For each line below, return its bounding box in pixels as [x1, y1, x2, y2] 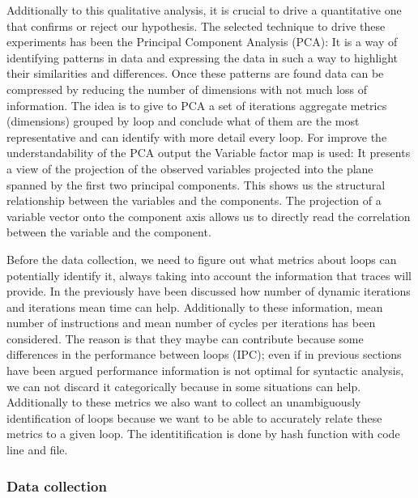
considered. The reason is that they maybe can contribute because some [6, 330, 364, 347]
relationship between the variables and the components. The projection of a [6, 192, 382, 209]
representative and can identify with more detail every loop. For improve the [6, 128, 387, 145]
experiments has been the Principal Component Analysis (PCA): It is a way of [6, 33, 398, 50]
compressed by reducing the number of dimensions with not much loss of [6, 80, 368, 97]
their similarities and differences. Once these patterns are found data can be [6, 65, 384, 82]
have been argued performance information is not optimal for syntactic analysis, [6, 362, 404, 379]
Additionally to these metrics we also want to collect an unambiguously [6, 394, 361, 411]
